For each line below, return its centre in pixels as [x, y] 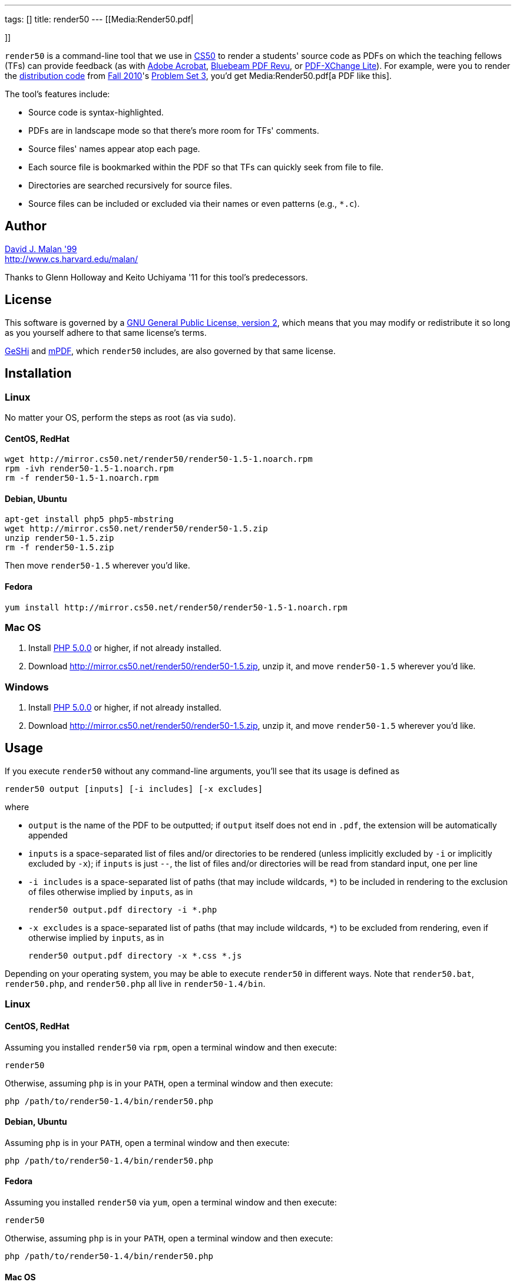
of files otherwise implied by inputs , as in [111, 891]
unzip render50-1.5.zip [59, 538]
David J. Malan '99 [41, 249]
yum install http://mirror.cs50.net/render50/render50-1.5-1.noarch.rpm [176, 607]
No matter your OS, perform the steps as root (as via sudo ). [120, 417]
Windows [27, 687]
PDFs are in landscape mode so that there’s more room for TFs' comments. [174, 131]
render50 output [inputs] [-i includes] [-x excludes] [134, 789]
